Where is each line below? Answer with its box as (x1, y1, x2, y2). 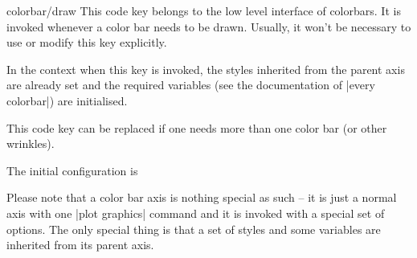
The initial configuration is (6, 162, 138, 178)
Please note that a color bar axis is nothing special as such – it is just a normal (6, 189, 397, 206)
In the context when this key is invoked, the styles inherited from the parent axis (6, 60, 405, 77)
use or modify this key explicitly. (6, 34, 167, 51)
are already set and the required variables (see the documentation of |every (6, 76, 375, 93)
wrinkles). (6, 135, 55, 152)
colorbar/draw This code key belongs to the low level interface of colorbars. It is (6, 2, 401, 18)
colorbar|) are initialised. (6, 92, 128, 109)
